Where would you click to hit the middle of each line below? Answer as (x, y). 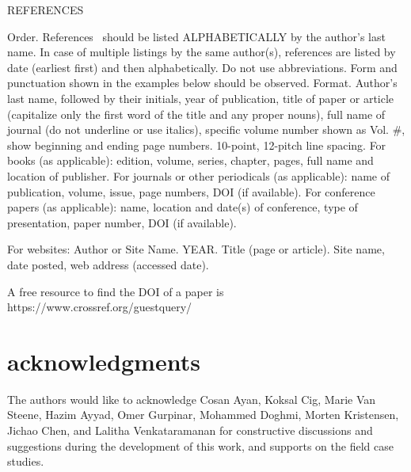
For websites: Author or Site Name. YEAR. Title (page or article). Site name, (196, 249)
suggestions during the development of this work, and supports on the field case (200, 445)
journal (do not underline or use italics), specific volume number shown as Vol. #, (206, 129)
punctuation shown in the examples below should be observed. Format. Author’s (202, 83)
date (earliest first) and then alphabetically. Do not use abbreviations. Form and (202, 67)
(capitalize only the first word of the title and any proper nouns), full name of (196, 114)
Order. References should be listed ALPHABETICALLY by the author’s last (196, 36)
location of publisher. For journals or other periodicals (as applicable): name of (199, 175)
